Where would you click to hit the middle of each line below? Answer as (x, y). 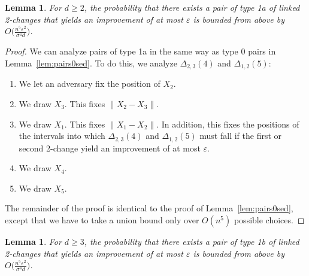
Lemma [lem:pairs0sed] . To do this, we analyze (91, 63)
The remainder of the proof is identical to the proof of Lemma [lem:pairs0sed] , (149, 208)
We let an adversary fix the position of (90, 84)
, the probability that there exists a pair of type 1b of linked (192, 241)
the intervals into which (62, 136)
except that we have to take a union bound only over (102, 219)
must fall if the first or (241, 136)
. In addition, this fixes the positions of (228, 124)
